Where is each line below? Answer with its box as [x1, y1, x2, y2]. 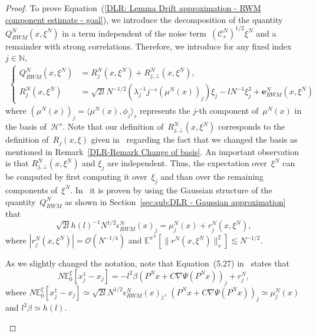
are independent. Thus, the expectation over [107, 157, 267, 169]
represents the [140, 104, 190, 117]
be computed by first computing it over [5, 170, 147, 183]
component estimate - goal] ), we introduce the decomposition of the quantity [5, 13, 283, 25]
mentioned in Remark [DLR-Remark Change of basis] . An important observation [5, 145, 299, 157]
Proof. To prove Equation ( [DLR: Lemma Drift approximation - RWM [5, 2, 261, 14]
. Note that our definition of [62, 120, 164, 133]
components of [5, 183, 58, 196]
